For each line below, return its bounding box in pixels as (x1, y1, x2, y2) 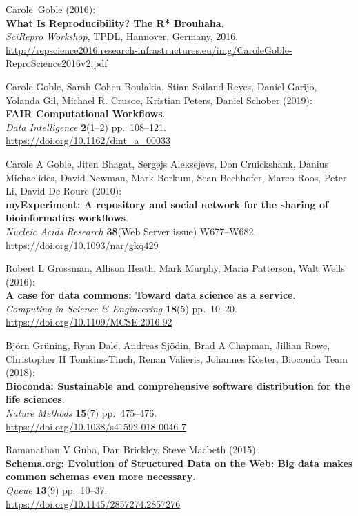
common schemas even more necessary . (6, 469, 196, 484)
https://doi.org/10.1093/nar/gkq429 (6, 237, 159, 252)
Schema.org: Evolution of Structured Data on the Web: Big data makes (6, 455, 353, 470)
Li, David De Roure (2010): (6, 183, 122, 198)
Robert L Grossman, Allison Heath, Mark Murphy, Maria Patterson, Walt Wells (6, 261, 345, 275)
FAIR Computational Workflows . (6, 106, 166, 121)
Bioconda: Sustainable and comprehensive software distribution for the (6, 378, 350, 393)
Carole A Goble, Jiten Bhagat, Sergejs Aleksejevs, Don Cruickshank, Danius (6, 156, 329, 170)
